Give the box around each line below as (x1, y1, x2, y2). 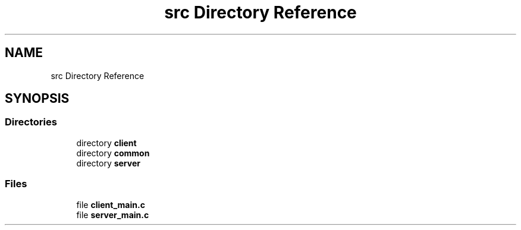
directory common (76, 147, 150, 158)
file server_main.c (76, 209, 149, 220)
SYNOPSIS (5, 91, 70, 106)
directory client (76, 137, 137, 148)
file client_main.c (76, 199, 145, 210)
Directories (5, 116, 57, 128)
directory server (76, 157, 140, 168)
